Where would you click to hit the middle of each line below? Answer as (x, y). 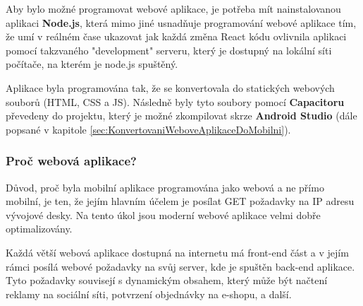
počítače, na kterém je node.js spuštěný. (92, 64)
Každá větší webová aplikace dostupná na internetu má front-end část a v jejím (177, 252)
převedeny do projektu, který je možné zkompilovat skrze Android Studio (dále (181, 116)
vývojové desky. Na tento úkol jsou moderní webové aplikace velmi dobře (163, 214)
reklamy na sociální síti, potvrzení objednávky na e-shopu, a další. (149, 294)
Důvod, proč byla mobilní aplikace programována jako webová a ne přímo (165, 187)
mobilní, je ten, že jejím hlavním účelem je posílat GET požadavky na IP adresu (180, 201)
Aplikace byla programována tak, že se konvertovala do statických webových (170, 87)
